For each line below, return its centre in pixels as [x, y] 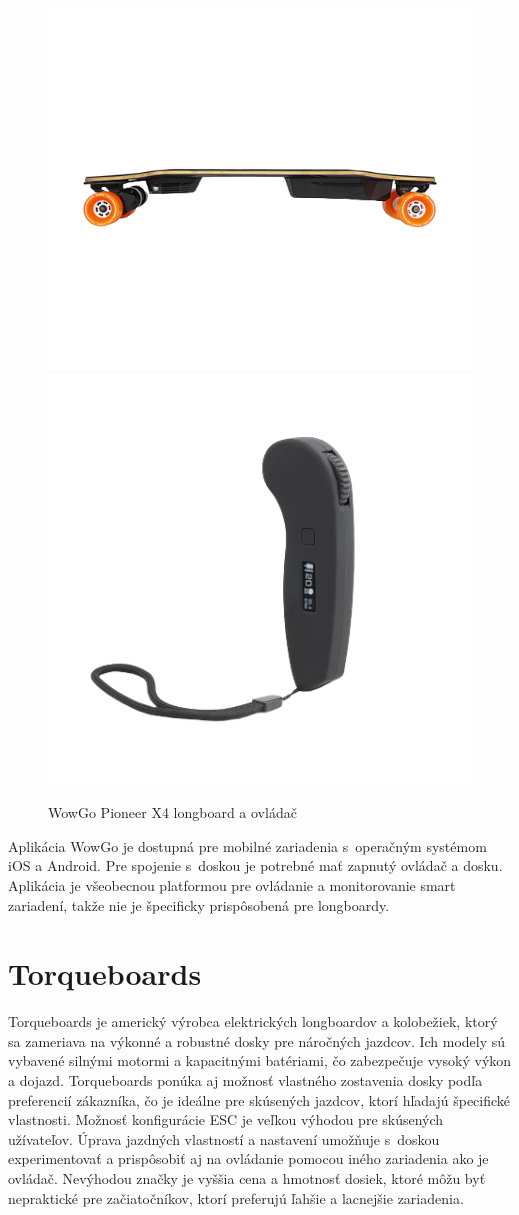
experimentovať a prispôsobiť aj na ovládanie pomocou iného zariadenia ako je [248, 1158]
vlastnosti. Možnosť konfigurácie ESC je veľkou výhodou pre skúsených [226, 1119]
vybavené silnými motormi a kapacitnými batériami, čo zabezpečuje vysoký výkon [260, 1060]
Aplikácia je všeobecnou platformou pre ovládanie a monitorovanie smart [232, 884]
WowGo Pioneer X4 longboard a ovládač [172, 812]
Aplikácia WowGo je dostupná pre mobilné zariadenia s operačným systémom [247, 845]
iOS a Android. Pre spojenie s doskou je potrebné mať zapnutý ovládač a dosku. [255, 865]
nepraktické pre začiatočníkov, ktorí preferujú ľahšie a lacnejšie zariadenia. [236, 1197]
